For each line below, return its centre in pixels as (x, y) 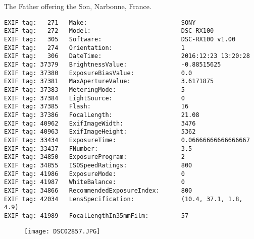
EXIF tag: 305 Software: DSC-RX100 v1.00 (120, 40)
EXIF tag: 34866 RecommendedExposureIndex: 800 (98, 190)
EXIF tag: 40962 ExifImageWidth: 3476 (100, 123)
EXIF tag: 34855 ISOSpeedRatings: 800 (98, 165)
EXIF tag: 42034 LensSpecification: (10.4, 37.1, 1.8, (123, 199)
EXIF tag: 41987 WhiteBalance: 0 (94, 182)
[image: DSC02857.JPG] (62, 231)
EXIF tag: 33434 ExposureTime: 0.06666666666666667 (127, 140)
